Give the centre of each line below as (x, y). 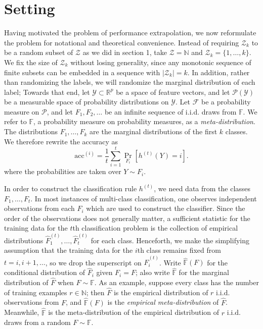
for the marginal (204, 272)
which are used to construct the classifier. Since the (166, 208)
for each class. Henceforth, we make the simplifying (170, 240)
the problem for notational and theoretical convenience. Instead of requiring (122, 42)
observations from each (39, 208)
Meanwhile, (22, 312)
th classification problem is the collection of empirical (155, 228)
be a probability (226, 102)
